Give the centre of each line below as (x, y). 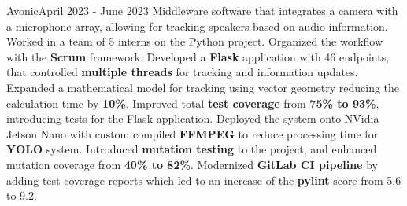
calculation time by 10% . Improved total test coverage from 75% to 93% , (193, 103)
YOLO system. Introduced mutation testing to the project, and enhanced (192, 149)
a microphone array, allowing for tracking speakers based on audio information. (197, 26)
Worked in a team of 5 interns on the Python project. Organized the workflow (195, 41)
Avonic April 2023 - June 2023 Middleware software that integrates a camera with (202, 10)
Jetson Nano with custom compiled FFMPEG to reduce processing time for (192, 133)
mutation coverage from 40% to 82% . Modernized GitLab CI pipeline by (192, 164)
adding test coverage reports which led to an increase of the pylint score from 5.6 (204, 180)
